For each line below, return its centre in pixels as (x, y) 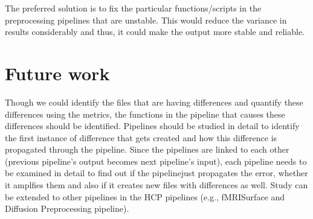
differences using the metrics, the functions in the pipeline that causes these (145, 114)
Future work (57, 73)
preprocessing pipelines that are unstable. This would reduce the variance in (146, 20)
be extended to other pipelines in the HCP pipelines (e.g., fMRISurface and (145, 196)
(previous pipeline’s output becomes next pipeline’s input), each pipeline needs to (156, 161)
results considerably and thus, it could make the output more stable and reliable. (155, 32)
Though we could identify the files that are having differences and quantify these (154, 102)
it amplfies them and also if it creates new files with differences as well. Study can (156, 185)
